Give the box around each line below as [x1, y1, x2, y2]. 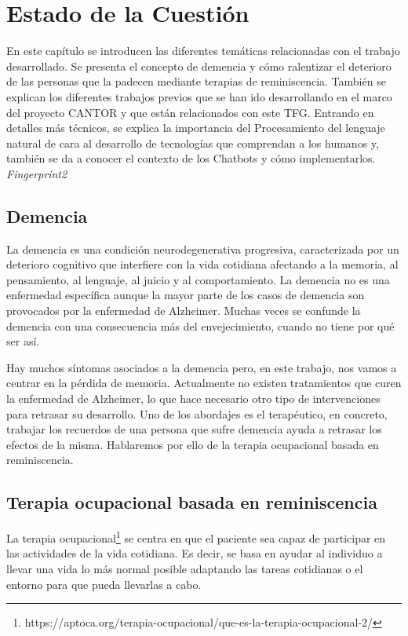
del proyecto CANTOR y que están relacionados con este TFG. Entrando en [6, 104, 374, 120]
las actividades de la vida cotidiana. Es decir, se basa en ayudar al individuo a [6, 545, 383, 561]
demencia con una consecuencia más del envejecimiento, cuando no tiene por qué [6, 317, 395, 334]
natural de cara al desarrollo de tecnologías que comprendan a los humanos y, [6, 134, 379, 151]
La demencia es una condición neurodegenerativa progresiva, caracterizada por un [6, 240, 399, 257]
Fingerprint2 [6, 165, 67, 181]
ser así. [6, 333, 40, 349]
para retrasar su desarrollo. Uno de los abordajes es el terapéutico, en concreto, [6, 405, 388, 422]
